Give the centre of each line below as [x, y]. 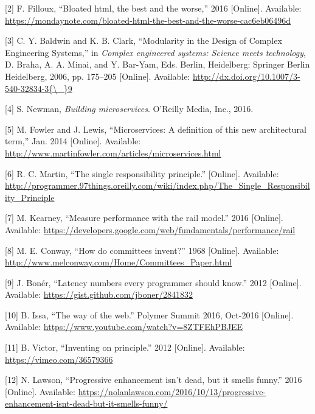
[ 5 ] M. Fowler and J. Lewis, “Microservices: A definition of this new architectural [156, 129]
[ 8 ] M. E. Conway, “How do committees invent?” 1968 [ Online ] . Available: [142, 250]
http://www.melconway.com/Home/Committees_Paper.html [119, 262]
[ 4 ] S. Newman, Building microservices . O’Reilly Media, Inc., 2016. [129, 109]
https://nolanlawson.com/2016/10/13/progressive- [172, 391]
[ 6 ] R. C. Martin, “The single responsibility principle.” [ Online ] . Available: [142, 173]
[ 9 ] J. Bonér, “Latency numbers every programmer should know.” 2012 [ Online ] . [153, 282]
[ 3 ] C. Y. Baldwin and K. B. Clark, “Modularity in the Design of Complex [144, 40]
